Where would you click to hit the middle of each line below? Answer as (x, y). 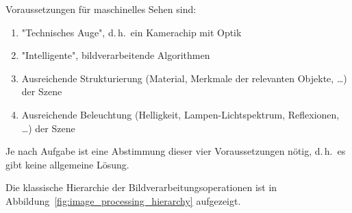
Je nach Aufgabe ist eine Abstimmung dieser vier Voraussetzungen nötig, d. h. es (176, 151)
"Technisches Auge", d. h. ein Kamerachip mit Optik (131, 32)
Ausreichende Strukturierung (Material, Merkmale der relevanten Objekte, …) (184, 78)
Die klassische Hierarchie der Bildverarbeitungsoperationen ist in (141, 187)
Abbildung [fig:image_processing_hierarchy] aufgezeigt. (123, 200)
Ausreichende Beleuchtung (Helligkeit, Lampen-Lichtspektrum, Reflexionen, (180, 114)
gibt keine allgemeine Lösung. (67, 164)
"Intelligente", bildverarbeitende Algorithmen (116, 55)
